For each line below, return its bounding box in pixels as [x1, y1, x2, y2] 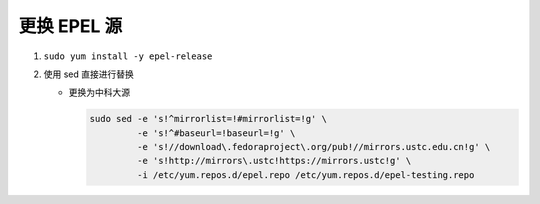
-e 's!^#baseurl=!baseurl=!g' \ [136, 127, 296, 139]
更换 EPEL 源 [18, 15, 123, 37]
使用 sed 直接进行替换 [43, 68, 134, 80]
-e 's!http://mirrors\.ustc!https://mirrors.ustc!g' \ [136, 155, 412, 167]
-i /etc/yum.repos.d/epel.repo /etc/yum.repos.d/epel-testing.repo [136, 169, 475, 180]
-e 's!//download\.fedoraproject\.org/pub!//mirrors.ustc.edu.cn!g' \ [136, 141, 491, 153]
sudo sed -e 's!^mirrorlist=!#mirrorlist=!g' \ [89, 113, 327, 125]
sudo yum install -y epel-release [43, 50, 213, 62]
